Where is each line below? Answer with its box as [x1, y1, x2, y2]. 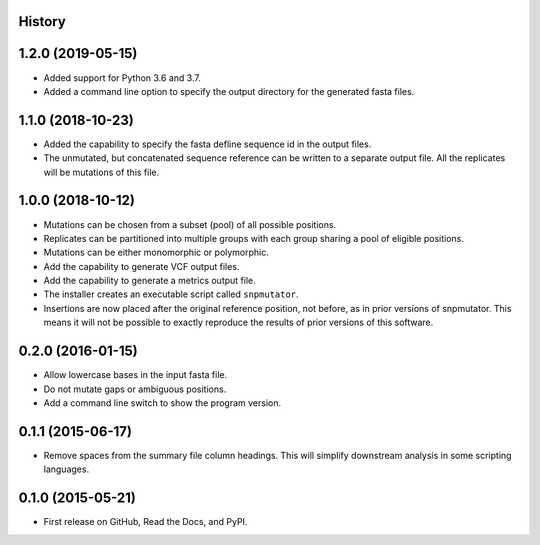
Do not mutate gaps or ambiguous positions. [43, 383, 227, 395]
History [18, 13, 67, 30]
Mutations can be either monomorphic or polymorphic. [43, 246, 270, 259]
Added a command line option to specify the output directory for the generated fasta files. [43, 85, 415, 97]
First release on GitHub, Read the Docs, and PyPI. [43, 516, 248, 528]
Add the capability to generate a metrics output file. [43, 275, 257, 287]
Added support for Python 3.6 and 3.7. [43, 71, 202, 84]
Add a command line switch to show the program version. [43, 396, 282, 409]
